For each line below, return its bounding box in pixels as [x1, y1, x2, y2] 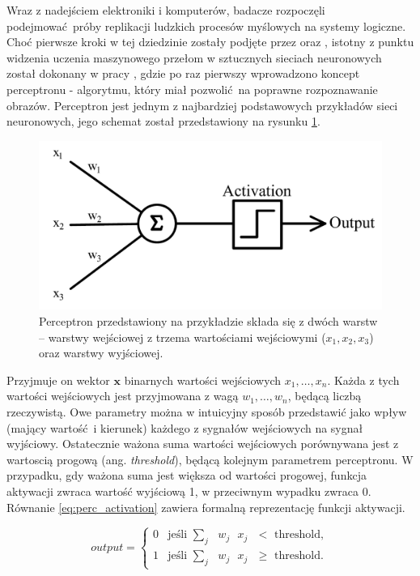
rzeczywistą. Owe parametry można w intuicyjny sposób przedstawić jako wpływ [6, 403, 407, 420]
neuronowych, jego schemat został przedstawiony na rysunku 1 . [6, 113, 320, 130]
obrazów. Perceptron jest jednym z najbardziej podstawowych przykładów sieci [6, 96, 398, 113]
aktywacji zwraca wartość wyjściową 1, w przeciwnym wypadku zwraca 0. [6, 482, 371, 499]
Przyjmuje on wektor [6, 371, 110, 388]
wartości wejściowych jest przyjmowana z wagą [6, 387, 239, 404]
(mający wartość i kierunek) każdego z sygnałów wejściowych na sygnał [6, 419, 363, 436]
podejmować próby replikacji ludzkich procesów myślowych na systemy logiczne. [6, 17, 406, 34]
